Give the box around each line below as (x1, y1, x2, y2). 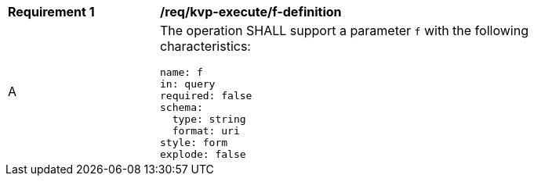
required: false (160, 90, 252, 102)
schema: (160, 102, 203, 113)
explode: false (160, 148, 246, 160)
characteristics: (160, 38, 251, 54)
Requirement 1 (8, 4, 95, 20)
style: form (160, 137, 228, 148)
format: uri (172, 125, 240, 137)
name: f (160, 66, 203, 78)
